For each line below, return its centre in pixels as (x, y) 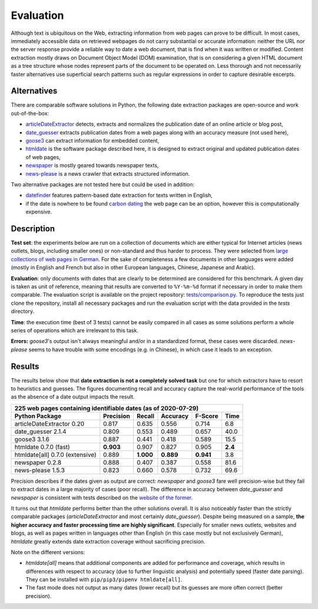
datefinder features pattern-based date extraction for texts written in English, (119, 195)
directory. (23, 311)
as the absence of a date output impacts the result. (73, 397)
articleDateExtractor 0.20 (49, 423)
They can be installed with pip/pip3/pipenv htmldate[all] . (104, 580)
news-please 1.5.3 (39, 470)
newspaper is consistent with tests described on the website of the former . (102, 498)
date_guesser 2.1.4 (40, 432)
